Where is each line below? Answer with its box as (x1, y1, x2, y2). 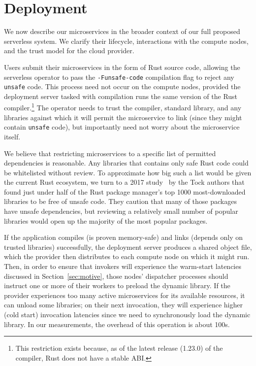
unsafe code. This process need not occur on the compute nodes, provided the (4, 81, 241, 92)
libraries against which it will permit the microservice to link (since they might (4, 112, 242, 122)
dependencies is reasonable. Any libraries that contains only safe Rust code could (4, 158, 249, 168)
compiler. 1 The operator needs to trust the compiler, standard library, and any (4, 101, 242, 113)
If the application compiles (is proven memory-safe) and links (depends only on (4, 232, 243, 242)
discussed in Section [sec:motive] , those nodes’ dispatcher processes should (4, 270, 228, 281)
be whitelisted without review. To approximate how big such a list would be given (4, 167, 252, 177)
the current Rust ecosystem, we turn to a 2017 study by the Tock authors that (4, 177, 245, 187)
